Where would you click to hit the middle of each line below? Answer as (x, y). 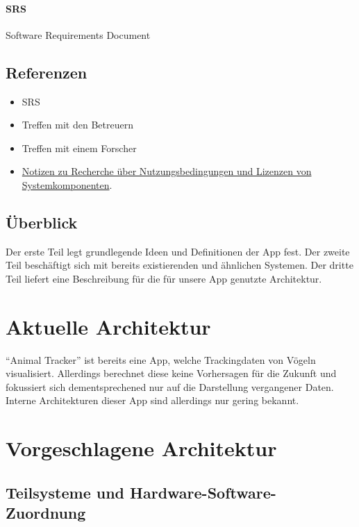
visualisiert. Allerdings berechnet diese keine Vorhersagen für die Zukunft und (171, 373)
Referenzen (47, 72)
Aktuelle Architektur (108, 326)
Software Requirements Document (78, 34)
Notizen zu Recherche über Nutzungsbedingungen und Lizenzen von (167, 171)
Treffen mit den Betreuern (77, 125)
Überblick (42, 222)
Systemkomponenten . (67, 184)
